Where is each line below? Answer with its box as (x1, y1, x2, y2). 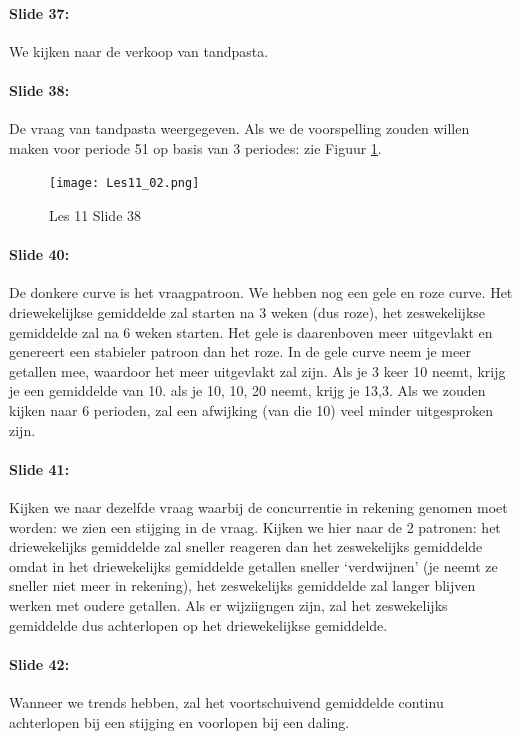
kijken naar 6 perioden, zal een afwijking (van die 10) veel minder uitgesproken (9, 399, 494, 420)
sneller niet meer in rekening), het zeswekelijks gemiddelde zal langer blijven (9, 575, 476, 596)
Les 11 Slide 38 (49, 205, 142, 226)
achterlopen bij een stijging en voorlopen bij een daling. (9, 711, 350, 732)
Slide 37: (9, 2, 70, 23)
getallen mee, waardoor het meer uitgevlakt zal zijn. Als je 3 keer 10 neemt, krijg (9, 360, 506, 381)
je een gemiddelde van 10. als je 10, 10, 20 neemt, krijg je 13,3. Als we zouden (9, 380, 486, 401)
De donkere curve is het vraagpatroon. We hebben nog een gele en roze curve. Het (9, 282, 513, 303)
